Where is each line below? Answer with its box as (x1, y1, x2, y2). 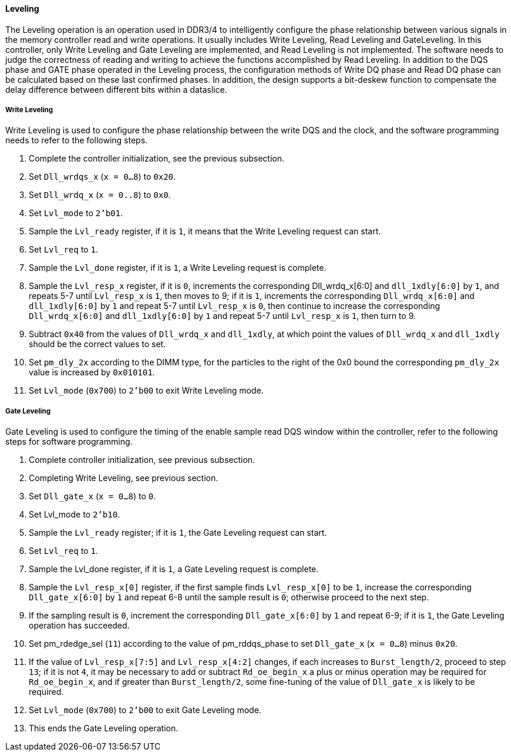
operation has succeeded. (29, 620, 130, 631)
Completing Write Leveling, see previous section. (29, 473, 218, 483)
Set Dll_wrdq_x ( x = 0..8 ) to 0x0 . (29, 190, 171, 200)
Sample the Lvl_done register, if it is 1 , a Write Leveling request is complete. (29, 263, 327, 273)
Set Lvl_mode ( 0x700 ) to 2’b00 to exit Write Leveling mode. (29, 385, 264, 396)
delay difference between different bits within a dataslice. (5, 84, 227, 95)
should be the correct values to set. (29, 339, 166, 350)
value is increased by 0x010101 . (29, 367, 155, 378)
